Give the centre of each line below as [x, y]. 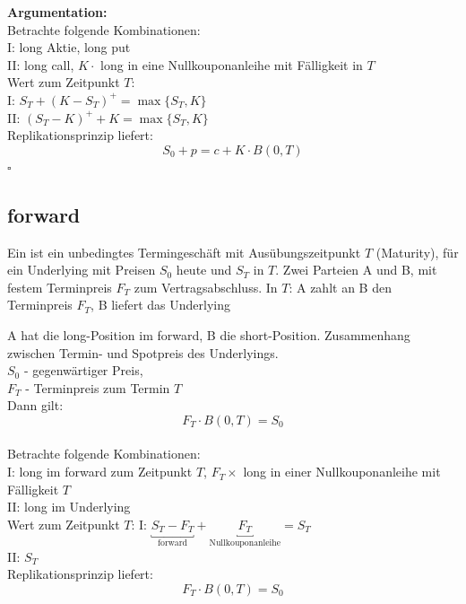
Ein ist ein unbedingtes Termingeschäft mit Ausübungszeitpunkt [184, 252]
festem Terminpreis [60, 287]
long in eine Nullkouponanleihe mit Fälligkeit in [232, 64]
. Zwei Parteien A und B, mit [356, 270]
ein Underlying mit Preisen [82, 270]
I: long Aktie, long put [69, 47]
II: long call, [41, 64]
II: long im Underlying [69, 507]
